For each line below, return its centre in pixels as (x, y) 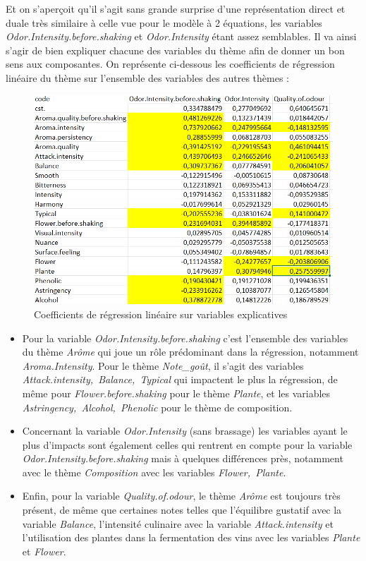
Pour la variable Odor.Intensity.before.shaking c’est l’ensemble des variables (185, 338)
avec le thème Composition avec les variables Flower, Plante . (154, 472)
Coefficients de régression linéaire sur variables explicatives (161, 314)
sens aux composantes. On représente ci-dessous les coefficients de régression (170, 64)
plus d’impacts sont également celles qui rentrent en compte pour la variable (187, 444)
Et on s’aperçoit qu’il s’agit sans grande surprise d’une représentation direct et (176, 8)
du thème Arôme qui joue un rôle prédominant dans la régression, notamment (190, 352)
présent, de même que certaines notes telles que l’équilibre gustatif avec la (182, 510)
